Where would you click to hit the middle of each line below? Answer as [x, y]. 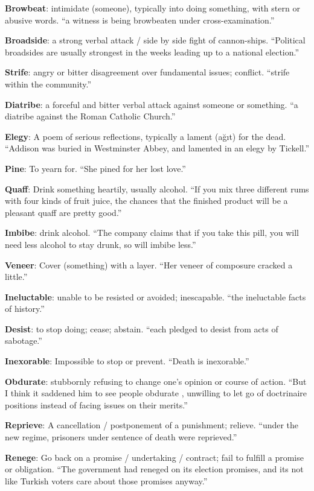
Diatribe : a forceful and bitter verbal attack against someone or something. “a [152, 104]
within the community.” [48, 84]
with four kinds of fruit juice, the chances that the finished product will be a [146, 201]
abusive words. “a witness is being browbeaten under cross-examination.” [140, 20]
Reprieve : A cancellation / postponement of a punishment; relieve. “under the [152, 425]
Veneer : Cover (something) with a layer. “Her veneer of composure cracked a [149, 265]
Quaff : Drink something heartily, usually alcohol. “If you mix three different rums [157, 188]
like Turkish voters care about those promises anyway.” [106, 480]
